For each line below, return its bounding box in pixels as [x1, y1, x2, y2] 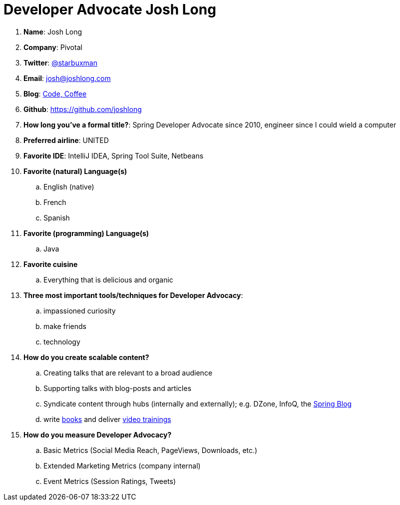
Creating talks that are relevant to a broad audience [43, 368, 213, 377]
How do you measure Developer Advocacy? [23, 430, 172, 439]
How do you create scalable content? [23, 352, 149, 361]
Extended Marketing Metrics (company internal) [43, 461, 201, 470]
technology [43, 337, 80, 346]
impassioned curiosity [43, 306, 116, 315]
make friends [43, 321, 86, 330]
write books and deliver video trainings [43, 414, 171, 423]
